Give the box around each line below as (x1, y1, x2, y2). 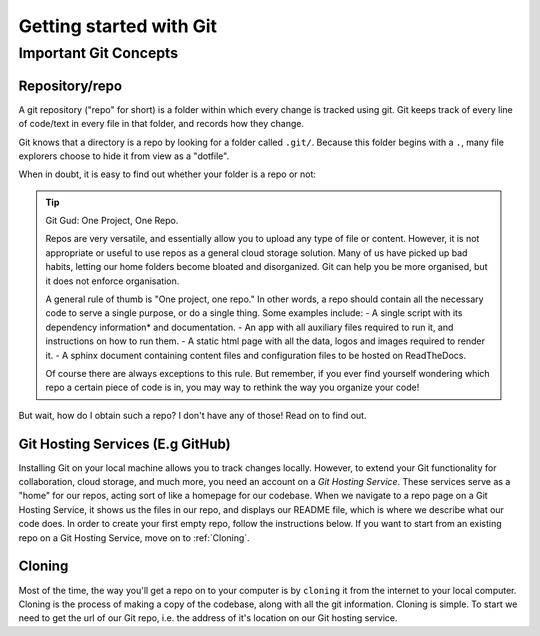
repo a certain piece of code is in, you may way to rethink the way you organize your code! (45, 381, 420, 394)
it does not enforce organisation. (45, 275, 180, 287)
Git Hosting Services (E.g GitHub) (18, 435, 231, 452)
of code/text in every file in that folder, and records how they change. (18, 118, 305, 130)
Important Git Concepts (18, 44, 179, 62)
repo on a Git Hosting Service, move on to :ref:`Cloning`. (18, 531, 250, 544)
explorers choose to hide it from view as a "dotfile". (18, 150, 230, 162)
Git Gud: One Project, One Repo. (45, 215, 179, 227)
